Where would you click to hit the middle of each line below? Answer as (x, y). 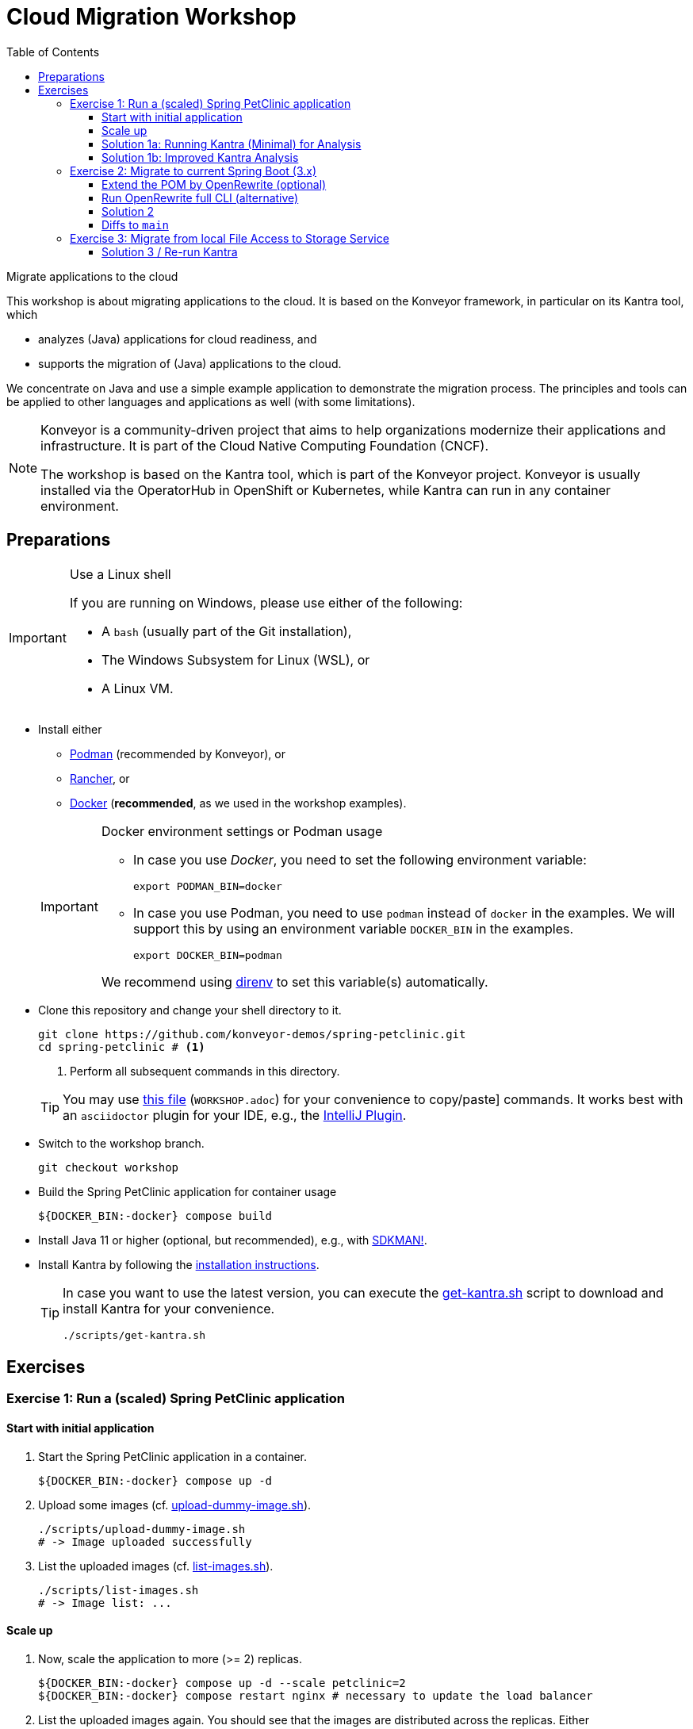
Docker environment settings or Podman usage (242, 831)
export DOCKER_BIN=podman (207, 955)
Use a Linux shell (120, 574)
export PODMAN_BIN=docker (207, 886)
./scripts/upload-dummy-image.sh (142, 1529)
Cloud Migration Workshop (151, 17)
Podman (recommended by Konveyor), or (178, 753)
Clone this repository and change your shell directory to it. (190, 1010)
